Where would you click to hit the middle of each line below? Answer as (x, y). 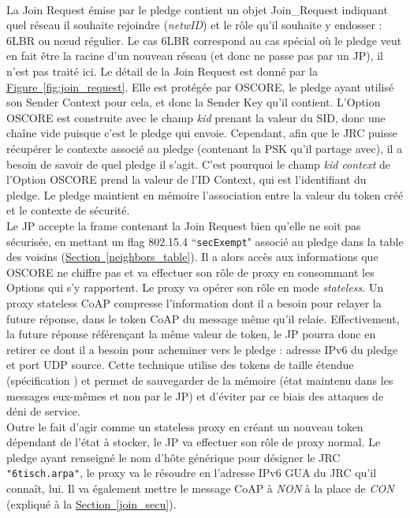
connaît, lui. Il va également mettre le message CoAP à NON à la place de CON (200, 488)
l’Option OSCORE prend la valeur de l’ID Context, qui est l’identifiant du (186, 179)
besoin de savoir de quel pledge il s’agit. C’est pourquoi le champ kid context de (199, 164)
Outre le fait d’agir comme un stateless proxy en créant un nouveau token (185, 426)
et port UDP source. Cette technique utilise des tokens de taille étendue (180, 365)
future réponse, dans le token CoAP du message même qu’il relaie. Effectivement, (203, 318)
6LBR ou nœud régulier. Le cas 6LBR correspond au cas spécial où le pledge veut (204, 40)
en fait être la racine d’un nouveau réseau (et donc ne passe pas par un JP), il (195, 56)
